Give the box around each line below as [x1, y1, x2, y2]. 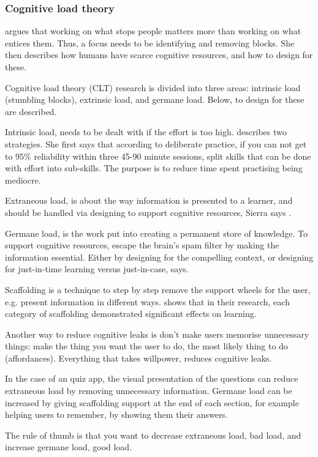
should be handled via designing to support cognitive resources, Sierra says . [5, 206, 292, 218]
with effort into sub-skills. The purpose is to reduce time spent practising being [5, 162, 303, 174]
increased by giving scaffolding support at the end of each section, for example [5, 396, 299, 409]
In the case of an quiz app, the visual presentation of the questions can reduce [5, 372, 298, 385]
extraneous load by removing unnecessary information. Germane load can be [5, 384, 292, 397]
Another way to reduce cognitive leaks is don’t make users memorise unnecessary [5, 327, 309, 340]
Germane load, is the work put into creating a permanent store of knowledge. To [5, 226, 308, 239]
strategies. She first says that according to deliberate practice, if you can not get [5, 137, 307, 150]
